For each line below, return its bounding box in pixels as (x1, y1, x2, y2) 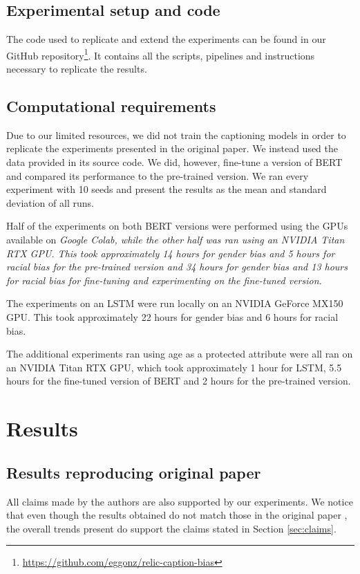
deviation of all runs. (6, 195, 94, 210)
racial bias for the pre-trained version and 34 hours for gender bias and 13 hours (6, 259, 348, 274)
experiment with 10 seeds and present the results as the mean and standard (6, 182, 327, 196)
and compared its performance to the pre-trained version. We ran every (6, 168, 309, 183)
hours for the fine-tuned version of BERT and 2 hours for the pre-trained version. (6, 373, 351, 388)
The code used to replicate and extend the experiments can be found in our (6, 32, 326, 46)
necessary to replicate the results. (6, 62, 147, 76)
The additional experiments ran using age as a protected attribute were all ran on (6, 346, 353, 361)
